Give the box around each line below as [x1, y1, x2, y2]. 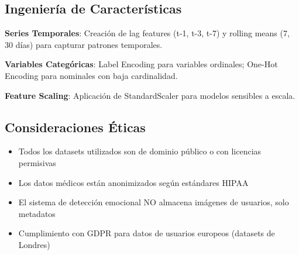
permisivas [18, 156, 56, 168]
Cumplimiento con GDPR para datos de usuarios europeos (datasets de [18, 227, 275, 239]
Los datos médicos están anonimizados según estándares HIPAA [18, 176, 249, 188]
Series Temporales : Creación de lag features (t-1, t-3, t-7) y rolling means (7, [5, 27, 290, 39]
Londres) [18, 238, 50, 250]
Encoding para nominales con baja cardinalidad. [5, 69, 178, 81]
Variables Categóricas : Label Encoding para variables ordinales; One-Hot [5, 58, 278, 70]
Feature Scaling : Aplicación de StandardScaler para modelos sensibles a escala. [5, 89, 295, 101]
